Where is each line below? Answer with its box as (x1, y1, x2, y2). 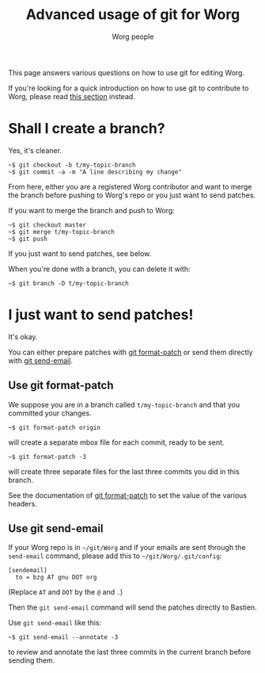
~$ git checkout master (8, 220, 87, 229)
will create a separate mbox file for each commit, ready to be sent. (8, 438, 225, 447)
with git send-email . (8, 355, 74, 365)
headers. (8, 499, 37, 508)
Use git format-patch (8, 379, 114, 392)
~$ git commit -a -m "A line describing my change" (8, 168, 182, 176)
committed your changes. (8, 408, 93, 418)
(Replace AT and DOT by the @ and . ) (8, 587, 123, 597)
